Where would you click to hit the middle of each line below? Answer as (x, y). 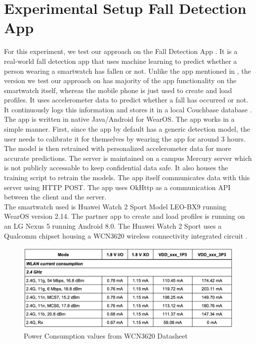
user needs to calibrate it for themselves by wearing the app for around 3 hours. (125, 138)
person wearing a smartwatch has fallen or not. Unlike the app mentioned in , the (128, 71)
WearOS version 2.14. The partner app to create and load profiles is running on (125, 216)
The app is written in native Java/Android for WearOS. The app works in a (119, 119)
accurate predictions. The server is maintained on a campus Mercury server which (128, 158)
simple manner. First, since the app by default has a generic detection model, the (127, 129)
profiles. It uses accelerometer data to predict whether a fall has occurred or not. (126, 100)
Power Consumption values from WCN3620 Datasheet (106, 335)
